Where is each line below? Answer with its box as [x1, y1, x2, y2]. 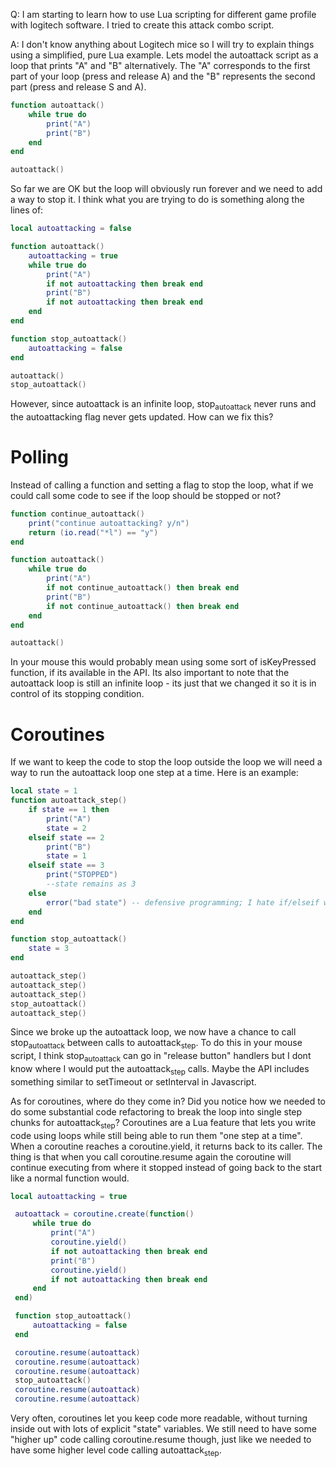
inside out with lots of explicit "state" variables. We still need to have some [10, 1423, 317, 1435]
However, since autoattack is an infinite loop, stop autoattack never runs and [10, 398, 317, 413]
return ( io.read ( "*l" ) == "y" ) [28, 527, 159, 538]
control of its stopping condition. [10, 688, 145, 700]
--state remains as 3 [46, 879, 137, 889]
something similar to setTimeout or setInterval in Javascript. [10, 1075, 257, 1088]
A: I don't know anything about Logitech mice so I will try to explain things [10, 39, 315, 50]
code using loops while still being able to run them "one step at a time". [10, 1129, 303, 1141]
